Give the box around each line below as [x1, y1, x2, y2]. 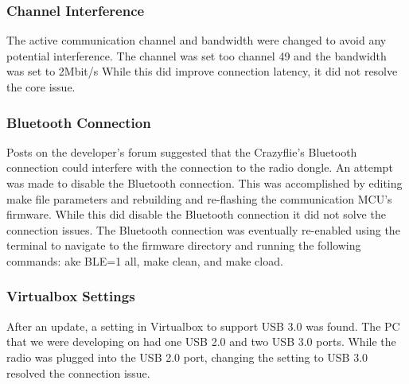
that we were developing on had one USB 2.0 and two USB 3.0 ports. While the [6, 333, 396, 350]
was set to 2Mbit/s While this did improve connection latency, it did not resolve [6, 63, 398, 80]
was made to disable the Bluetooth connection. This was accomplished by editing [6, 175, 403, 191]
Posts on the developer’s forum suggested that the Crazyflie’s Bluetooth [6, 143, 357, 160]
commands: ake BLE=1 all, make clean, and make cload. [6, 252, 283, 269]
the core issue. [6, 79, 76, 95]
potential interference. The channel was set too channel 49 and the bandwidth [6, 47, 387, 64]
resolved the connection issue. [6, 364, 150, 381]
